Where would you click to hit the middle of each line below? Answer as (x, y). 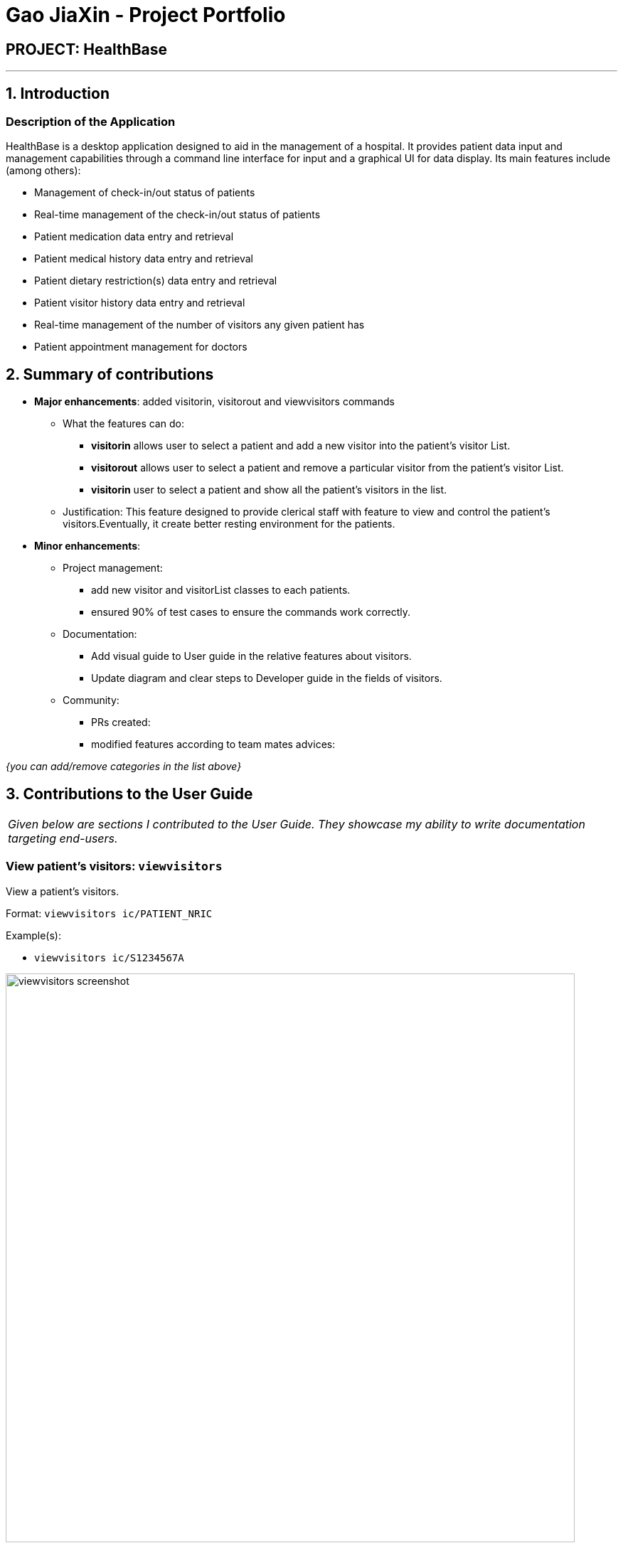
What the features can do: (123, 424)
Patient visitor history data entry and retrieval (140, 303)
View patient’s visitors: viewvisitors (114, 866)
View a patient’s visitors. (63, 891)
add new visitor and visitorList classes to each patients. (221, 590)
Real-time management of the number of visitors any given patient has (199, 325)
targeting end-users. (63, 839)
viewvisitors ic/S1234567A (109, 957)
